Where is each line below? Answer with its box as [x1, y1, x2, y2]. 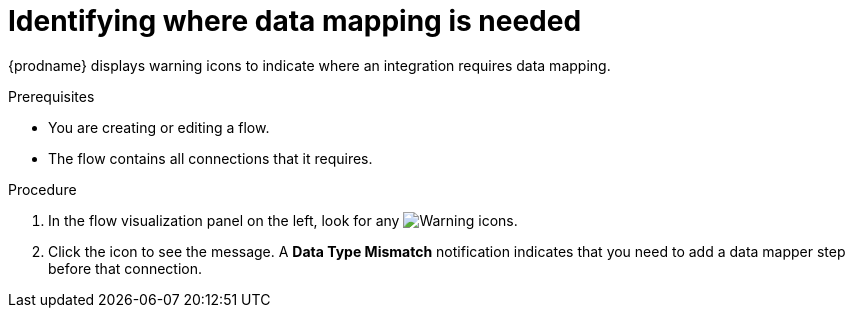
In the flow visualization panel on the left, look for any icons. [48, 211, 518, 229]
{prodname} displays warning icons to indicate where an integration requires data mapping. [8, 56, 611, 74]
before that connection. [48, 259, 203, 277]
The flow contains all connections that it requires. [48, 149, 373, 167]
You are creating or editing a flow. [48, 118, 270, 136]
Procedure [8, 180, 77, 198]
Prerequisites [8, 87, 95, 105]
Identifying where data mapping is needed [8, 4, 582, 38]
